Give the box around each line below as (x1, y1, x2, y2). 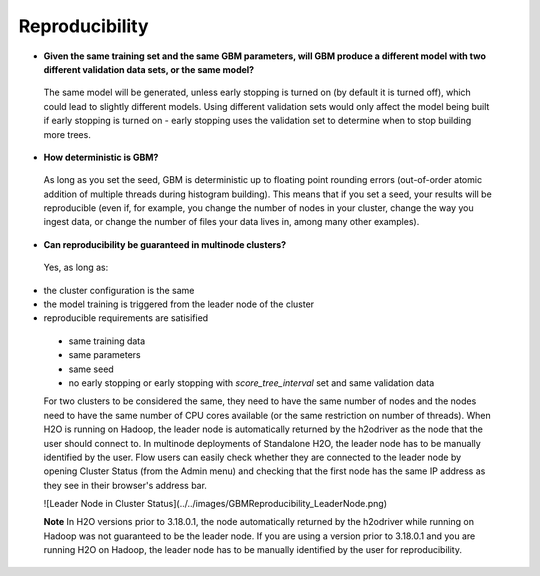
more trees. (43, 128, 92, 140)
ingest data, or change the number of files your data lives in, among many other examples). (43, 216, 420, 228)
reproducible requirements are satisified (43, 312, 209, 324)
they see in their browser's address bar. (43, 479, 207, 491)
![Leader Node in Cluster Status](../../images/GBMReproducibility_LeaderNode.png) (43, 498, 388, 510)
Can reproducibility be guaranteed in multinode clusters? (43, 238, 287, 250)
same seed (68, 363, 114, 375)
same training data (68, 335, 146, 347)
